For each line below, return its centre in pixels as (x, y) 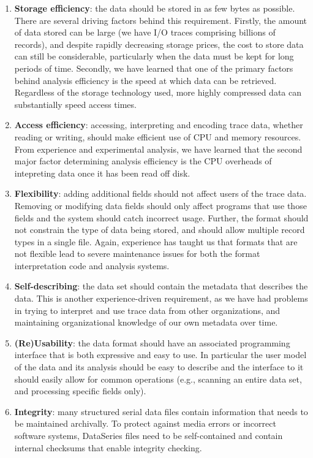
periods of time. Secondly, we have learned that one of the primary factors (154, 68)
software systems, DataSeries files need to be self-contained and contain (149, 435)
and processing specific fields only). (80, 391)
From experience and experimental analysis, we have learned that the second (158, 149)
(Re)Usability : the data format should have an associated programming (152, 342)
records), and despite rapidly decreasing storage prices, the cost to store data (159, 44)
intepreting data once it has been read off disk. (102, 173)
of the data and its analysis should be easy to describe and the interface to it (159, 367)
